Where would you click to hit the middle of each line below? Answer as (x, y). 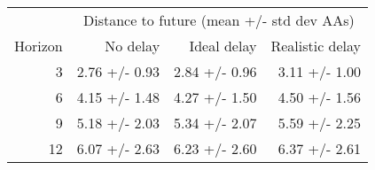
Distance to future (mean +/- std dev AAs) (219, 20)
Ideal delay (223, 46)
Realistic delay (316, 46)
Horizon (39, 46)
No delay (133, 46)
